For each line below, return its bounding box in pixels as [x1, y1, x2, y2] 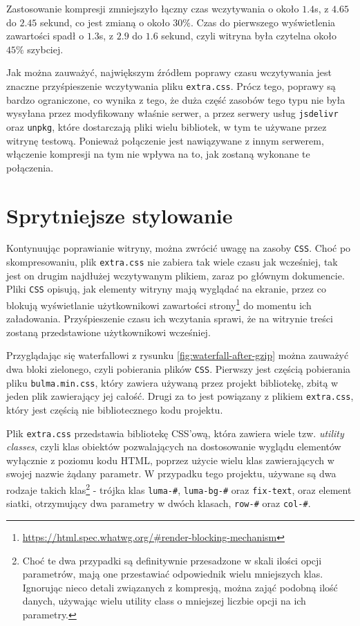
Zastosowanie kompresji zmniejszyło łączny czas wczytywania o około [6, 1, 299, 15]
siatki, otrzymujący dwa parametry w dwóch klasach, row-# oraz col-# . [6, 496, 311, 510]
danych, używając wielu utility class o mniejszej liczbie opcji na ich [22, 593, 306, 608]
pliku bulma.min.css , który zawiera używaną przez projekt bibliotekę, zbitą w [6, 375, 339, 389]
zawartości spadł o [6, 28, 84, 43]
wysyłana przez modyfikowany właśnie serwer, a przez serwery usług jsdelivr [6, 106, 339, 120]
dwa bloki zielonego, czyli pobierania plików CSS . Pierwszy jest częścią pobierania [6, 362, 351, 376]
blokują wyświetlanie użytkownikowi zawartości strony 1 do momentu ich [6, 296, 312, 312]
